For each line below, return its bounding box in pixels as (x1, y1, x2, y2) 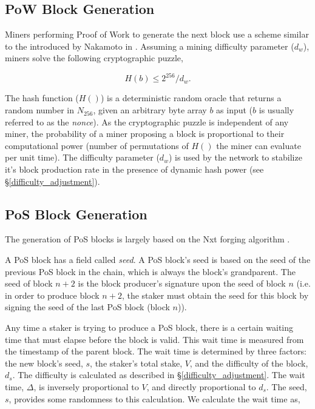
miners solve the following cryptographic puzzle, (5, 52, 183, 64)
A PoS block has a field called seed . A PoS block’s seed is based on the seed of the (5, 253, 311, 266)
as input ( (216, 104, 253, 116)
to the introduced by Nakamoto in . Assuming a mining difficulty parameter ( (5, 39, 294, 52)
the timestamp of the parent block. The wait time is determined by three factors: (5, 345, 307, 357)
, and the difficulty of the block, (189, 356, 308, 369)
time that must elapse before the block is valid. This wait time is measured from (5, 333, 304, 345)
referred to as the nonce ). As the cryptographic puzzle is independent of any (5, 115, 289, 128)
